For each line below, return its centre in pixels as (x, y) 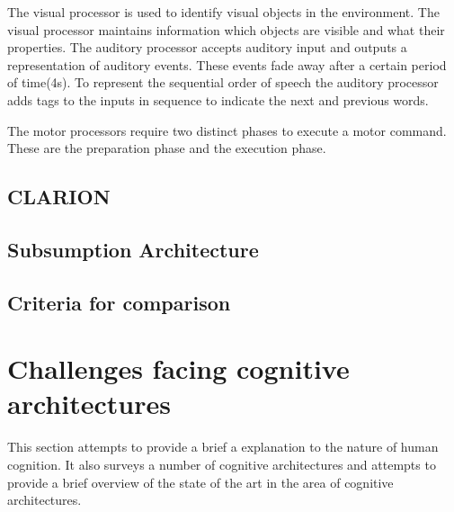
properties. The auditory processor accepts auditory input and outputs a (207, 47)
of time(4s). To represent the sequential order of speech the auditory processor (223, 82)
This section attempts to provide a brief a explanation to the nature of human (223, 447)
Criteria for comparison (119, 302)
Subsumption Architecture (133, 249)
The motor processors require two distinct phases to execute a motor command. (227, 130)
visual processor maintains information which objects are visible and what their (226, 29)
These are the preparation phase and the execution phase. (167, 148)
